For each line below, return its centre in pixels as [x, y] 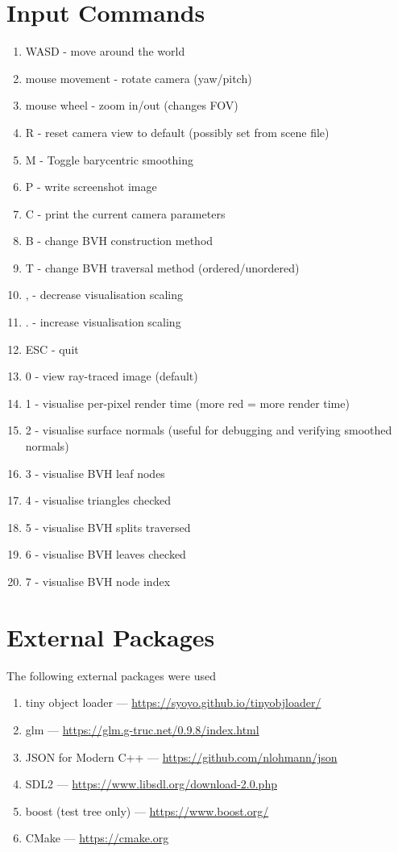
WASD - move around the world [105, 51]
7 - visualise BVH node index [98, 581]
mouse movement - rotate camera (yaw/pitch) [139, 78]
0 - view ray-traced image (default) [112, 376]
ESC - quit [52, 349]
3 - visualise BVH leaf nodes [95, 473]
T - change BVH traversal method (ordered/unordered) [162, 267]
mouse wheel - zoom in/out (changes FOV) [132, 105]
